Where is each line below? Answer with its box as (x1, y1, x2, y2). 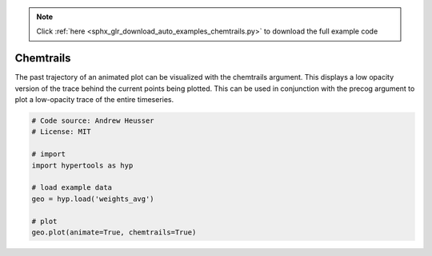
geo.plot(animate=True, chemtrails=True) (31, 227, 197, 237)
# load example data (31, 183, 112, 192)
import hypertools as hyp (31, 160, 134, 170)
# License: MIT (31, 128, 91, 136)
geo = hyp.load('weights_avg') (31, 194, 155, 203)
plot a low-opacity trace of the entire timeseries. (14, 95, 174, 104)
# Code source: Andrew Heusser (31, 116, 155, 125)
